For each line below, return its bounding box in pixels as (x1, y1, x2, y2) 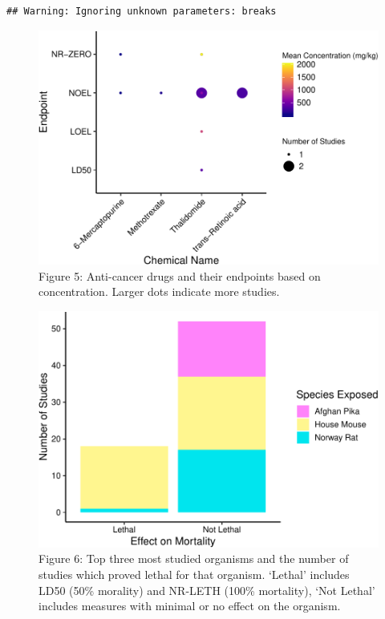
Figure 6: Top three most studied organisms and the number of (38, 550, 349, 567)
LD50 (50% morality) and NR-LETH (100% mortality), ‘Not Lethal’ (38, 581, 375, 598)
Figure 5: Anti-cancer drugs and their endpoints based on (38, 267, 321, 284)
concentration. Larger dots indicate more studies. (38, 283, 280, 300)
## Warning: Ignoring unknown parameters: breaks (6, 6, 277, 17)
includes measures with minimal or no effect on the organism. (38, 597, 341, 614)
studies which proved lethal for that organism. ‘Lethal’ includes (38, 565, 350, 582)
